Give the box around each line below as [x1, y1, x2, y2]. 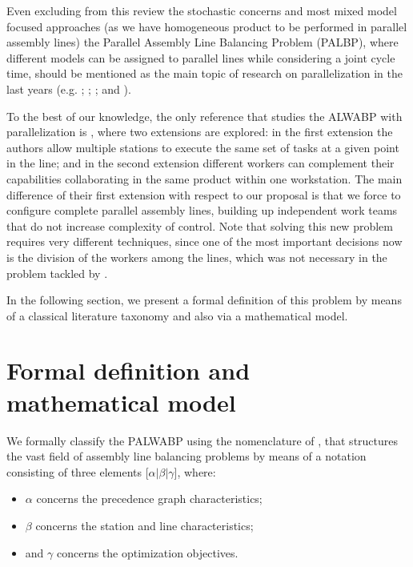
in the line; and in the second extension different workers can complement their [6, 155, 395, 171]
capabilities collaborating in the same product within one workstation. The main [6, 170, 403, 187]
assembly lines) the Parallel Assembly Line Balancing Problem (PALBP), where [6, 34, 399, 50]
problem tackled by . [6, 264, 108, 281]
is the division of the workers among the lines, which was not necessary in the [6, 248, 387, 265]
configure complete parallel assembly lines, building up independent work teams [6, 202, 398, 219]
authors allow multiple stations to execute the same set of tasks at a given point [6, 139, 399, 155]
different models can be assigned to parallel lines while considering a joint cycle [6, 49, 395, 66]
